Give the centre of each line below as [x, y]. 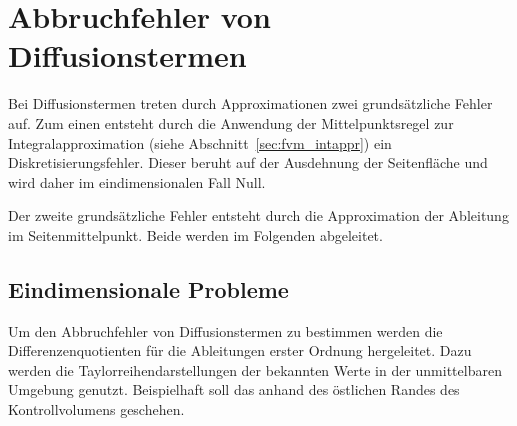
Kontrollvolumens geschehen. [96, 409]
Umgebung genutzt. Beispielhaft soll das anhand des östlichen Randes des [234, 389]
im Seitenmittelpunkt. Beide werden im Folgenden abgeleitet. [195, 234]
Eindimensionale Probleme [148, 288]
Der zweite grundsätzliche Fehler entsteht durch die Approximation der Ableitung [258, 215]
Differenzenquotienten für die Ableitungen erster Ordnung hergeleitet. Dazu [240, 350]
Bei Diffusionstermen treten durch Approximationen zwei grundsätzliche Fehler [250, 103]
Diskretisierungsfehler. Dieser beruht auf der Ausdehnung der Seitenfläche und [248, 162]
